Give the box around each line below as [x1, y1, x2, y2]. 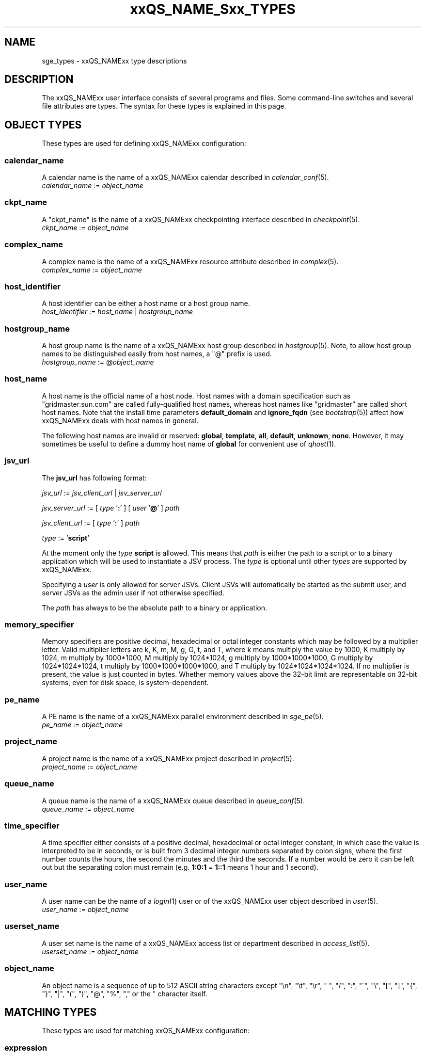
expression [4, 1042, 47, 1053]
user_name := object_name [42, 905, 129, 914]
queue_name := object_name [42, 804, 135, 813]
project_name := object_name [42, 762, 137, 771]
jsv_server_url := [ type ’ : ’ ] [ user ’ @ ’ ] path [42, 503, 180, 512]
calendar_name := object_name [42, 181, 143, 190]
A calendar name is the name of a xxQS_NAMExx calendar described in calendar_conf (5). [42, 173, 329, 182]
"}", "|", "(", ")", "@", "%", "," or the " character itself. [42, 989, 207, 998]
